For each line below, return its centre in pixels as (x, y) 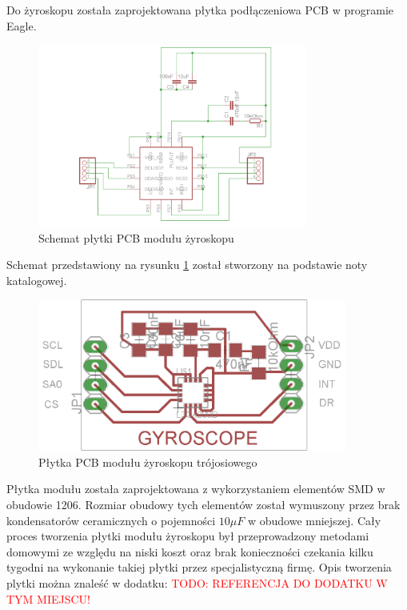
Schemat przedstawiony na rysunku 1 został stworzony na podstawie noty (187, 265)
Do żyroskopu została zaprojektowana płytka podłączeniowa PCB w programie (200, 10)
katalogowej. (37, 280)
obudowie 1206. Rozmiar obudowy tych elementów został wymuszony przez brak (203, 505)
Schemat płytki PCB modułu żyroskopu (136, 237)
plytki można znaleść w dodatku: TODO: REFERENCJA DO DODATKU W (197, 583)
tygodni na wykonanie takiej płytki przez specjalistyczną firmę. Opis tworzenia (199, 567)
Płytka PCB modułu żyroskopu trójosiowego (148, 462)
